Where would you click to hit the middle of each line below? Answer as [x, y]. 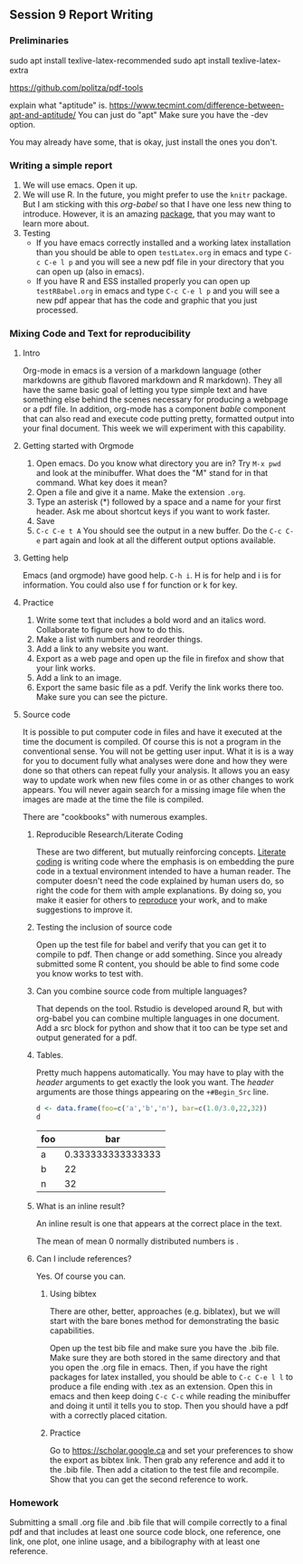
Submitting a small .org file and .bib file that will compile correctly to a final [148, 1522]
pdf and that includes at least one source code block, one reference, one [145, 1532]
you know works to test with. [90, 974]
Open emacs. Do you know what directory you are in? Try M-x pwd [159, 463]
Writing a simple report [61, 165]
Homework [34, 1502]
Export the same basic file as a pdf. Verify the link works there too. [160, 688]
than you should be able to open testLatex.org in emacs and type [159, 252]
